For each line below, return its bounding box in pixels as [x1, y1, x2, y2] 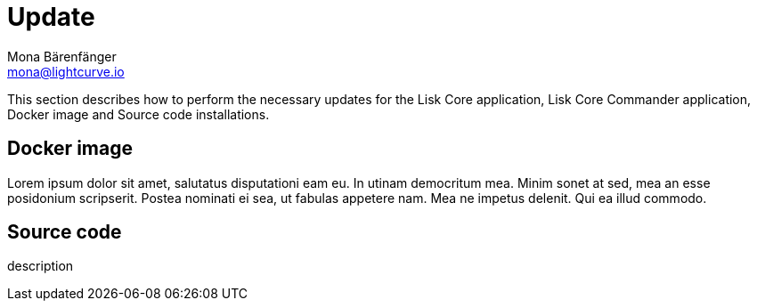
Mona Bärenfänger [7, 48, 117, 64]
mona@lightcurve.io [7, 63, 125, 79]
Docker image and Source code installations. [7, 106, 270, 122]
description [7, 258, 74, 274]
